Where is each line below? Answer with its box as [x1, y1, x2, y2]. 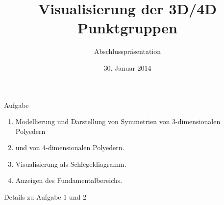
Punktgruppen [77, 18, 177, 38]
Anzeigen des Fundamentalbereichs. [15, 175, 123, 185]
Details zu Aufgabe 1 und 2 [4, 192, 86, 202]
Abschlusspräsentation [94, 46, 161, 56]
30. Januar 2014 [103, 62, 151, 73]
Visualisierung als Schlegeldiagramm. [15, 158, 126, 169]
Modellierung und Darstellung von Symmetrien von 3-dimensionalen [15, 116, 221, 127]
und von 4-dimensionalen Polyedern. [15, 142, 124, 153]
